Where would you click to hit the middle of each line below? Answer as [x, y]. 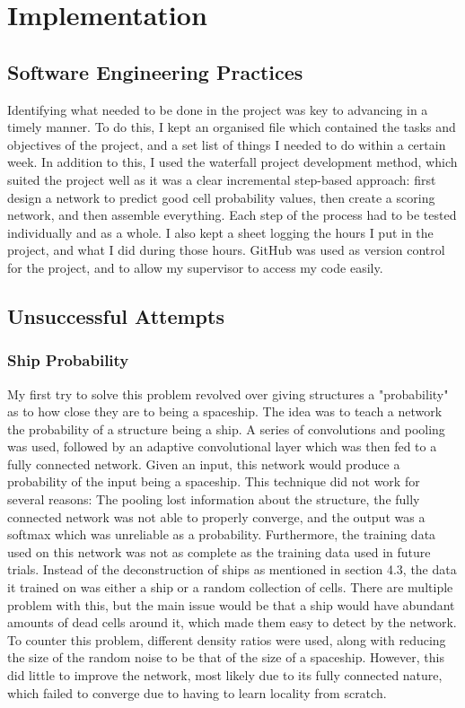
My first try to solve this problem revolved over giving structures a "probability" [228, 393]
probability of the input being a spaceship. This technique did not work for [214, 481]
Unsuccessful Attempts [116, 315]
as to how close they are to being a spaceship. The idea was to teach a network [225, 411]
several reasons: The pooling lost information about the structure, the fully [214, 499]
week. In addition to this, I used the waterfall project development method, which [232, 162]
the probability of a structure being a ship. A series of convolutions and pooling [226, 428]
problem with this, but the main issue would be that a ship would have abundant [231, 604]
